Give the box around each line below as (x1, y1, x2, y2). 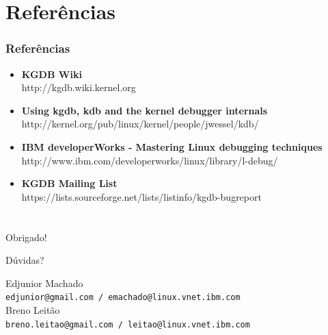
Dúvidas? (5, 253, 44, 267)
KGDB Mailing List (21, 176, 118, 190)
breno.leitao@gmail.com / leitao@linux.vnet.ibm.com (5, 319, 250, 330)
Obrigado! (5, 229, 47, 244)
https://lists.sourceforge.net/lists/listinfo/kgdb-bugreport (21, 189, 262, 203)
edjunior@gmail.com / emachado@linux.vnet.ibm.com (5, 293, 241, 303)
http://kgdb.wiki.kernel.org (21, 80, 136, 95)
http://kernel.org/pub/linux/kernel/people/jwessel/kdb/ (21, 116, 259, 131)
